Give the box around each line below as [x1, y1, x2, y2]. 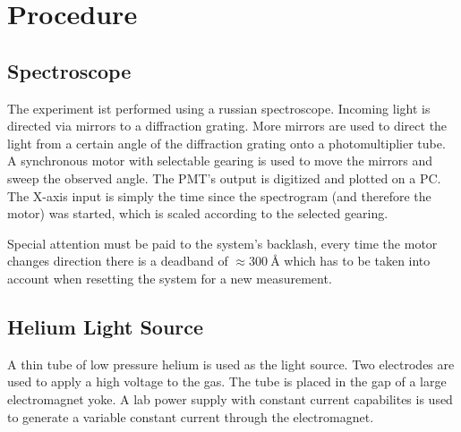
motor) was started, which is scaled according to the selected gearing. [7, 204, 388, 223]
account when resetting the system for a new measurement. [7, 268, 332, 287]
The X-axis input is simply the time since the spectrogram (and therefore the [7, 186, 431, 205]
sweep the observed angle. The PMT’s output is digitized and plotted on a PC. [7, 168, 441, 187]
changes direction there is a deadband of [7, 251, 228, 270]
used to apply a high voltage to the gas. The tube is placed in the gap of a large [7, 372, 447, 391]
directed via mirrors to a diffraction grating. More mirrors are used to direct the [7, 116, 448, 135]
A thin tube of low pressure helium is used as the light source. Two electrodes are [7, 354, 455, 373]
